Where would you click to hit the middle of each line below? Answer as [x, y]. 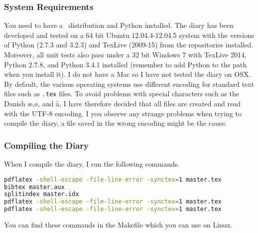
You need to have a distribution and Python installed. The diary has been [119, 25]
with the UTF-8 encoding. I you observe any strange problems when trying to [123, 113]
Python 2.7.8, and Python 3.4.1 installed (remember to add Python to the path [126, 64]
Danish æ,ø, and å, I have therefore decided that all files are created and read [122, 104]
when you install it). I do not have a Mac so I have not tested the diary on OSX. [128, 74]
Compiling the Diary [47, 145]
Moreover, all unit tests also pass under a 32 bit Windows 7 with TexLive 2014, [125, 54]
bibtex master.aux [34, 187]
